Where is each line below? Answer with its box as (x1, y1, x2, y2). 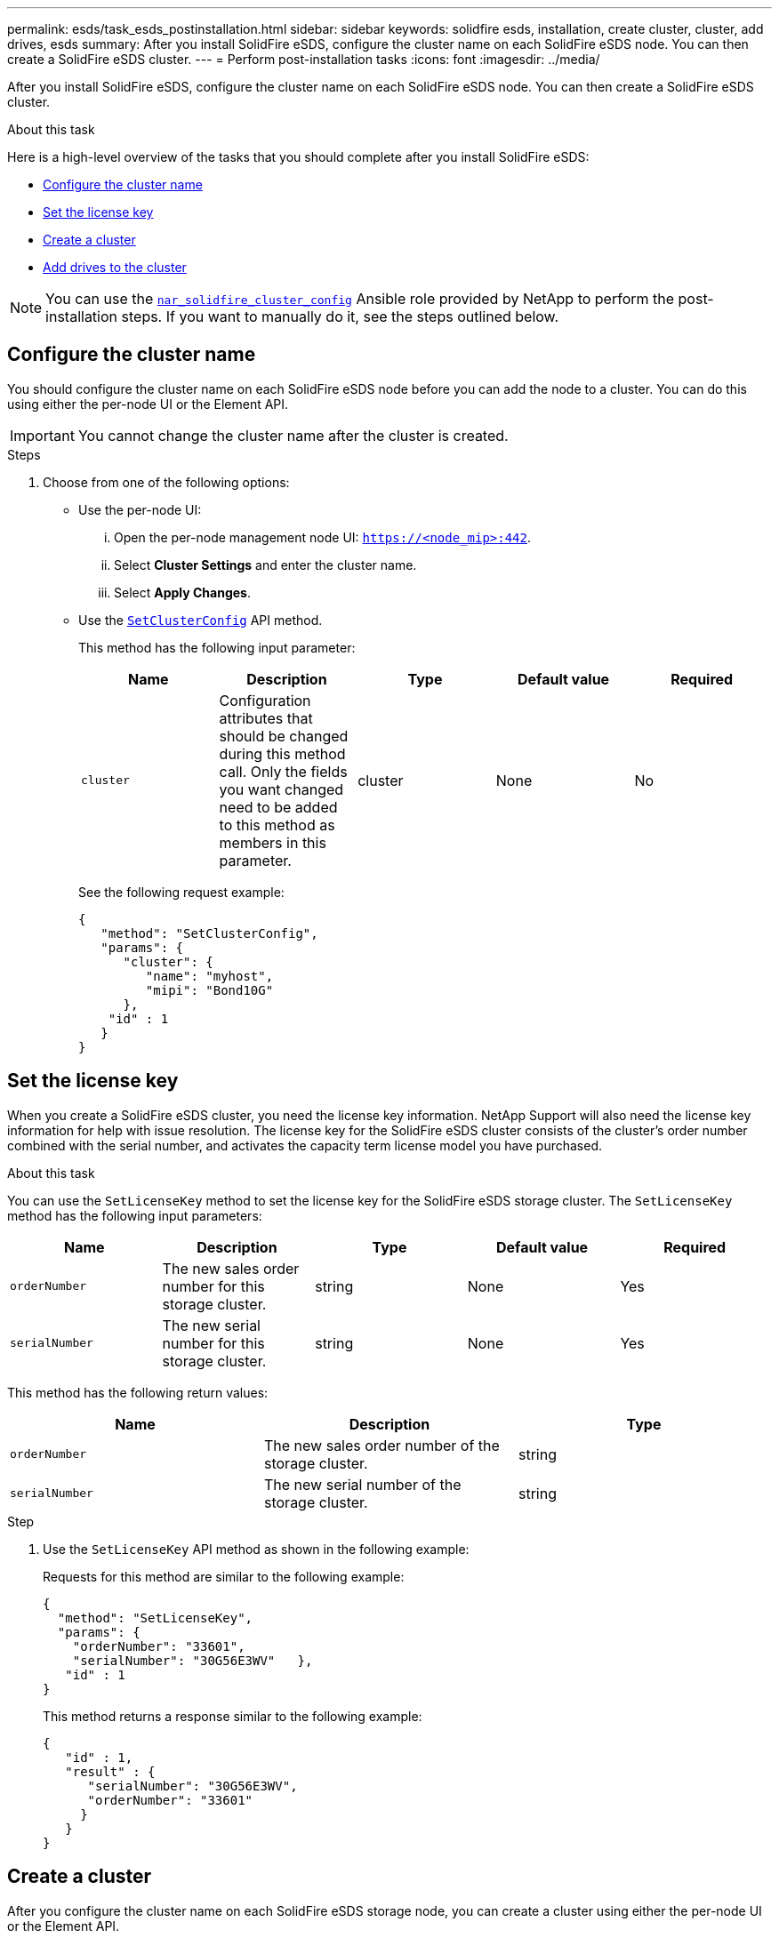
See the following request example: (78, 884, 285, 900)
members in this (219, 833, 326, 852)
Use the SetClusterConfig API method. (78, 612, 323, 628)
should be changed (219, 726, 349, 745)
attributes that (219, 709, 313, 727)
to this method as (219, 815, 335, 834)
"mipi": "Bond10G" (145, 982, 274, 997)
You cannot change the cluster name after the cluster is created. (77, 426, 509, 444)
